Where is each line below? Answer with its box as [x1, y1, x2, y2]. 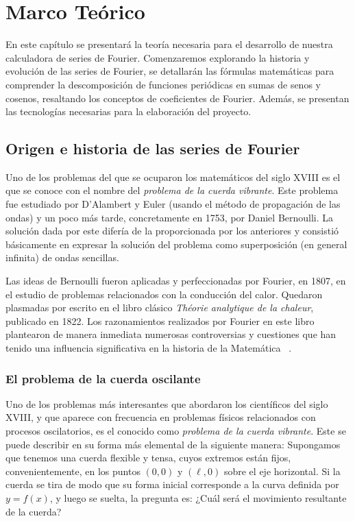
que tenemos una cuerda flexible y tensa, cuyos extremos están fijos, [5, 450, 291, 465]
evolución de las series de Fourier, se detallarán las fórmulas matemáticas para [5, 64, 334, 78]
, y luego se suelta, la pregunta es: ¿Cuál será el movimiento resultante [49, 490, 347, 505]
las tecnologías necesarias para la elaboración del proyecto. [5, 104, 252, 119]
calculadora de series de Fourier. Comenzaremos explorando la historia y [5, 50, 310, 64]
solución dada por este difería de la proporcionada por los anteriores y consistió [5, 223, 339, 238]
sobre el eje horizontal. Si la [223, 463, 341, 478]
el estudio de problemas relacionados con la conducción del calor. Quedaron [5, 287, 323, 301]
